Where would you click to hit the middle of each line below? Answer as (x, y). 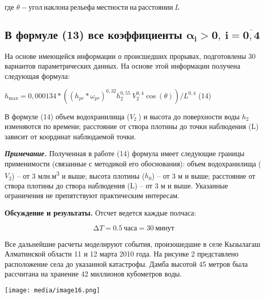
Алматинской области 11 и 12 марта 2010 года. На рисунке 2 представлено (122, 254)
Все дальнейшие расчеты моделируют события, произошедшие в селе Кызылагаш (132, 243)
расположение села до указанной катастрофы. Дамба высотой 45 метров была (126, 263)
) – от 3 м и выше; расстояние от (203, 175)
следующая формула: (37, 76)
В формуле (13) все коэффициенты (94, 34)
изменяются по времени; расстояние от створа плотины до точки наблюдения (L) (132, 126)
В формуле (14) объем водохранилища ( (67, 116)
